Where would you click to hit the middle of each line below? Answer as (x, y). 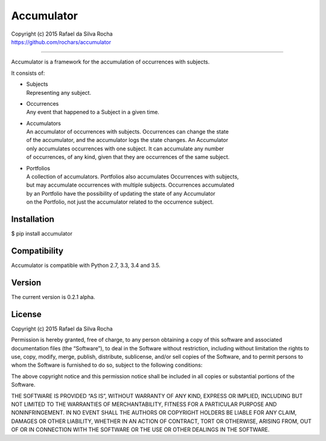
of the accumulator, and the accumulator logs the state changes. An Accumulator (127, 140)
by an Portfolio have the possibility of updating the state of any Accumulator (121, 193)
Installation (33, 219)
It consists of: (28, 73)
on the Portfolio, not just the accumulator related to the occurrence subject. (120, 202)
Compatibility (37, 251)
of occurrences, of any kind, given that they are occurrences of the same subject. (128, 157)
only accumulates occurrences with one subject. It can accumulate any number (125, 149)
